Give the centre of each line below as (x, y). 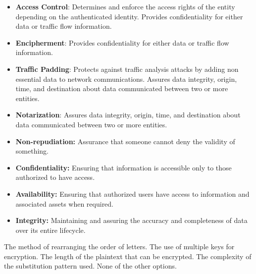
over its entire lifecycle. (51, 230)
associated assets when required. (65, 203)
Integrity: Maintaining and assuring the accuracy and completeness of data (131, 220)
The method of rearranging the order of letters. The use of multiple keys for (119, 247)
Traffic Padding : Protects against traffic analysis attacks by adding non (127, 69)
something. (32, 151)
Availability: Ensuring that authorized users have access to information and (132, 193)
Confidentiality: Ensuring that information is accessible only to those (124, 167)
